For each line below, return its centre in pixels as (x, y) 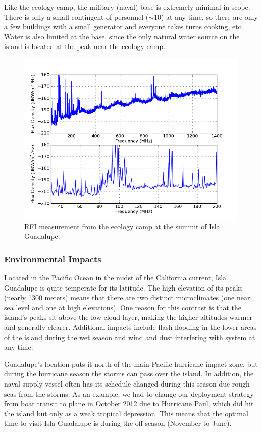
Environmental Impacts (53, 258)
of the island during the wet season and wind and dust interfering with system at (130, 337)
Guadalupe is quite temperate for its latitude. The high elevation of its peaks (123, 287)
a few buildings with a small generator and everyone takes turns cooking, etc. (124, 27)
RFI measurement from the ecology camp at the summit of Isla (122, 226)
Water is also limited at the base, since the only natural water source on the (122, 36)
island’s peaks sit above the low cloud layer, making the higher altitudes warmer (128, 317)
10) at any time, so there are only (206, 16)
